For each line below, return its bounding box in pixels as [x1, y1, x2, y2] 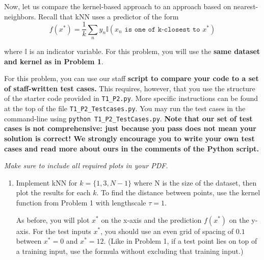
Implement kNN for [16, 177, 77, 188]
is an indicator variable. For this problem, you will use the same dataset [29, 46, 260, 57]
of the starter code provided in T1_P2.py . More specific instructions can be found [4, 93, 258, 103]
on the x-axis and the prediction [101, 214, 202, 225]
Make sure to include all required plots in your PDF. [4, 160, 168, 171]
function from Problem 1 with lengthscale [16, 197, 146, 207]
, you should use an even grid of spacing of [100, 225, 234, 236]
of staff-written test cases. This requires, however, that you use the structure [4, 83, 255, 93]
